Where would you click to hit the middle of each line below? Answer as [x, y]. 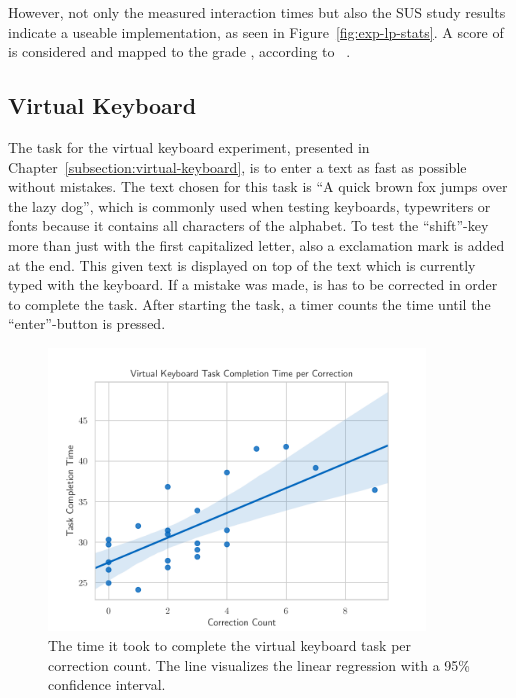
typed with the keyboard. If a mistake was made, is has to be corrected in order [253, 284]
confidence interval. [107, 684]
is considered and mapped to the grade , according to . [179, 51]
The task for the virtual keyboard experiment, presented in [189, 146]
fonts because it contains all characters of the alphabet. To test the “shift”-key [248, 225]
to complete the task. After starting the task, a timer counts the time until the [249, 303]
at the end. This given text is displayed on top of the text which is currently [242, 264]
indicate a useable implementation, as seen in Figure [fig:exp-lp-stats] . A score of [256, 31]
